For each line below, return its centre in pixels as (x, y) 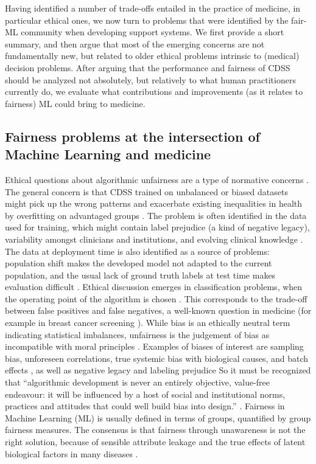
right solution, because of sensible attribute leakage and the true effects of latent (155, 441)
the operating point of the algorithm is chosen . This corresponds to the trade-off (156, 298)
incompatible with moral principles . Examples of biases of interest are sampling (154, 346)
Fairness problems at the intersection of (132, 136)
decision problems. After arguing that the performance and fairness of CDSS (148, 67)
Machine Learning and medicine (108, 154)
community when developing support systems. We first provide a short (153, 32)
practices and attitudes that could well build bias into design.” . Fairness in (145, 406)
